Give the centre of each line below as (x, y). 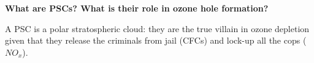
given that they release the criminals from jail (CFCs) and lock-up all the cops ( (156, 40)
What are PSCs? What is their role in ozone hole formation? (137, 8)
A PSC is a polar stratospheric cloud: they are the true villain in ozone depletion (157, 28)
